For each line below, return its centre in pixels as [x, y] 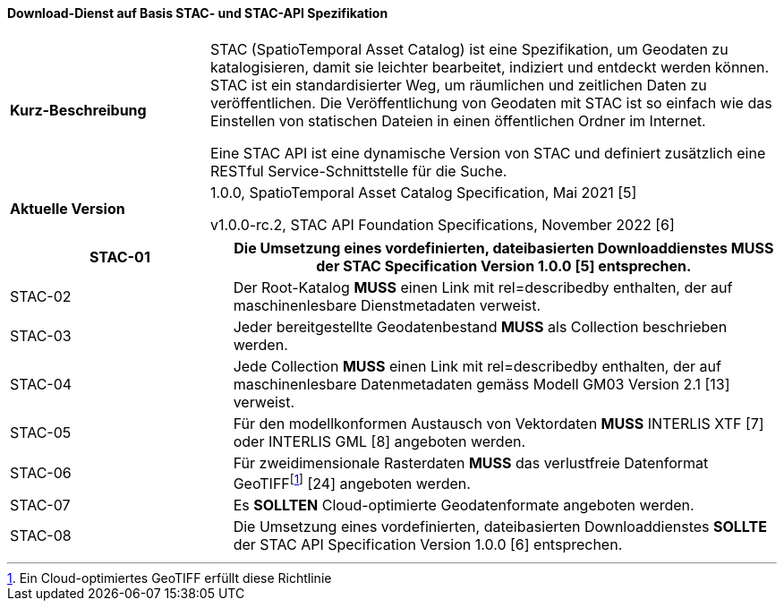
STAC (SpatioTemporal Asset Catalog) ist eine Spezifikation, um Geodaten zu [469, 49]
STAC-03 [41, 335]
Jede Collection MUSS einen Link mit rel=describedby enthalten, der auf [477, 366]
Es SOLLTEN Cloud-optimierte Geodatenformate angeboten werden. [464, 505]
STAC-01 [119, 257]
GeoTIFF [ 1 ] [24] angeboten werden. [352, 482]
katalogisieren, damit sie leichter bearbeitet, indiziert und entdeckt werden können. [490, 67]
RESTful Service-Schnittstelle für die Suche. [359, 171]
